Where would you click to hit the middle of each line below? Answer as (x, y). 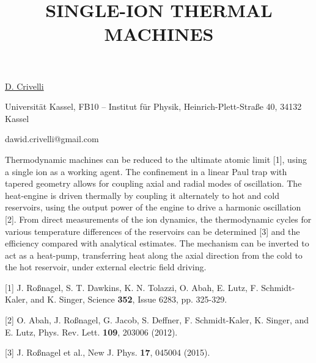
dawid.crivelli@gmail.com (52, 139)
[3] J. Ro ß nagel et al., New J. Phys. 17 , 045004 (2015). (108, 352)
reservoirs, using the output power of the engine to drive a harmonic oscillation (153, 207)
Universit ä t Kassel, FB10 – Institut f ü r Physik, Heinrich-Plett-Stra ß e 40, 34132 (153, 106)
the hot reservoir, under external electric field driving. (106, 267)
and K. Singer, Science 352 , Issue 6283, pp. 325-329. (129, 299)
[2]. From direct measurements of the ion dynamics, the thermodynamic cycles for (158, 219)
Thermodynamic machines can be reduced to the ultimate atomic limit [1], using (156, 159)
